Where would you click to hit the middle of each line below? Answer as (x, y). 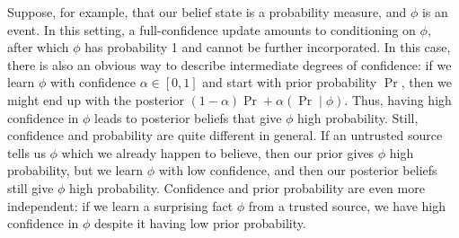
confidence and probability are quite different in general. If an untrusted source (225, 135)
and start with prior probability (290, 82)
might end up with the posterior (96, 99)
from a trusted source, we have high (347, 205)
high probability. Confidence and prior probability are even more (247, 187)
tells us (26, 152)
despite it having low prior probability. (200, 223)
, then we (427, 82)
